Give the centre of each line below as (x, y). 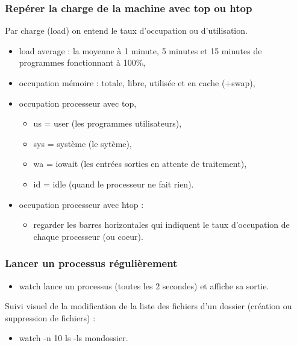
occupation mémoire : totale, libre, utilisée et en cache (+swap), (137, 83)
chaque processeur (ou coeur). (88, 236)
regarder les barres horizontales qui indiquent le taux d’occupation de (161, 225)
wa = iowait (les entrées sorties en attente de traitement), (140, 164)
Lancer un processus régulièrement (91, 263)
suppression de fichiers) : (50, 317)
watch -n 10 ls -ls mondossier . (73, 338)
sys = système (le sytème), (83, 143)
